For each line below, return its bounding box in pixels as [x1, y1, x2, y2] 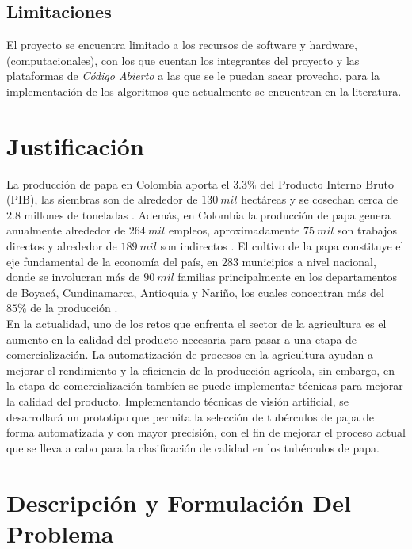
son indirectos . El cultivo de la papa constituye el [160, 238, 404, 254]
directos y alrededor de [6, 238, 117, 254]
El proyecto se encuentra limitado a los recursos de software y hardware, [6, 36, 357, 53]
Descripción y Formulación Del [6, 486, 351, 518]
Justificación [6, 129, 144, 162]
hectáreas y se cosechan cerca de [241, 191, 399, 208]
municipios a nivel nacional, [242, 253, 376, 269]
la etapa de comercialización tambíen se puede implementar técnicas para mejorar [6, 377, 403, 394]
